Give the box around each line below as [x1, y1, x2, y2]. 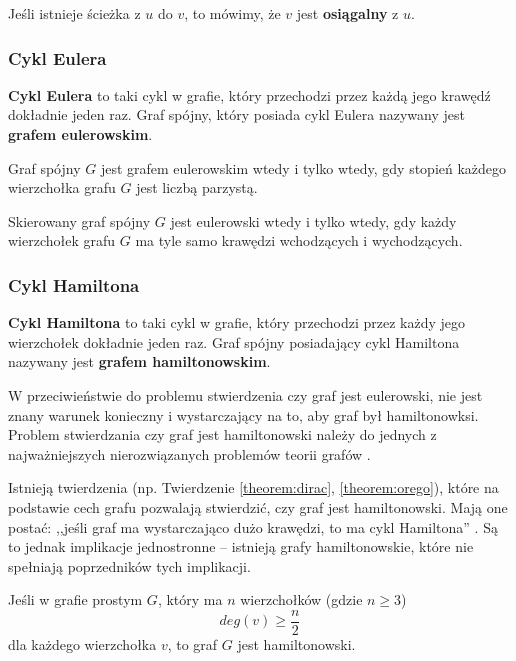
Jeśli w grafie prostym [8, 589, 143, 610]
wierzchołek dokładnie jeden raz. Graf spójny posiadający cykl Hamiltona [8, 331, 460, 352]
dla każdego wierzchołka [8, 633, 157, 654]
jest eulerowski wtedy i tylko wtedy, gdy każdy [170, 210, 457, 231]
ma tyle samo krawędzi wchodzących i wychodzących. [135, 230, 463, 251]
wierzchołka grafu [8, 177, 116, 198]
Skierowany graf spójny [8, 210, 151, 231]
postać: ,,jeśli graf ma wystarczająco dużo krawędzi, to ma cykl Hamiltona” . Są [8, 516, 498, 537]
